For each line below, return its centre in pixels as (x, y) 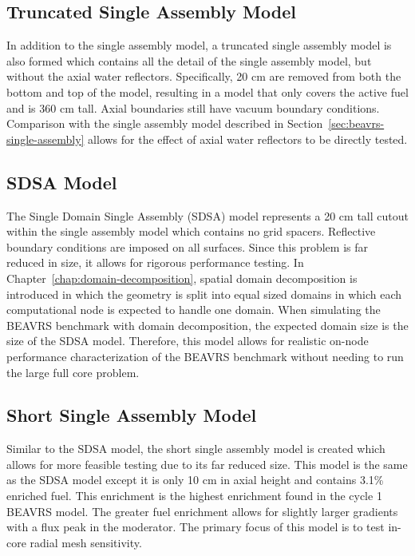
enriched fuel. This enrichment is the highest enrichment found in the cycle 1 (194, 496)
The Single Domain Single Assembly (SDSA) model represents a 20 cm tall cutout (207, 215)
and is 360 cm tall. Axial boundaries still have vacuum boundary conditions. (193, 107)
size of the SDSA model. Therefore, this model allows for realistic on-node (188, 341)
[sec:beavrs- (356, 123)
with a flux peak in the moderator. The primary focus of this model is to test (196, 527)
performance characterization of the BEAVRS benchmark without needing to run (205, 356)
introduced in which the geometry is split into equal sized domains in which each (204, 294)
